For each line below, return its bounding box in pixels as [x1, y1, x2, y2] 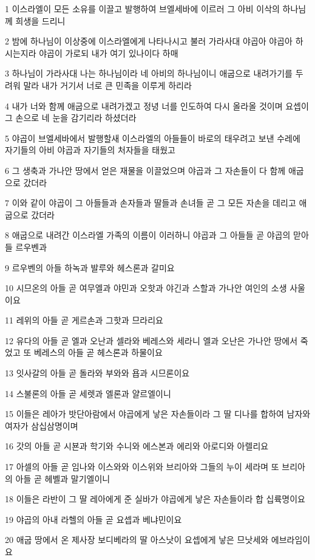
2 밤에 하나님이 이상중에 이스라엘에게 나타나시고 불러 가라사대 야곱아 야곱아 [5, 35, 293, 47]
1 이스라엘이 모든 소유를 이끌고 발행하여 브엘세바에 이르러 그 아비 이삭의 [5, 2, 280, 15]
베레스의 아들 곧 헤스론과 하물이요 [33, 346, 163, 359]
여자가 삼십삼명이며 [5, 419, 78, 432]
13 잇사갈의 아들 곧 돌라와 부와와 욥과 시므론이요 [5, 367, 190, 379]
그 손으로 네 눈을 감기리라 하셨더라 [5, 111, 137, 124]
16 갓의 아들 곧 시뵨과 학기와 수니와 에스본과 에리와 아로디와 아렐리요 [5, 440, 269, 452]
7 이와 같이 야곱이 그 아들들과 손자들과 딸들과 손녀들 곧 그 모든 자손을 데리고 [5, 196, 296, 209]
